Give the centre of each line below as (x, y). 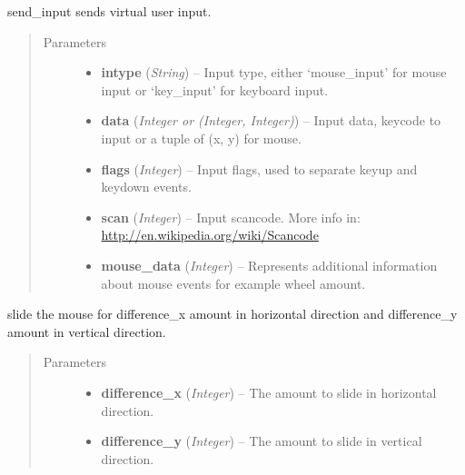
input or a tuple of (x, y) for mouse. (201, 138)
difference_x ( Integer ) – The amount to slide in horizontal (269, 392)
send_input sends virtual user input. (109, 11)
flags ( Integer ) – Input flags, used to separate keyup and (259, 168)
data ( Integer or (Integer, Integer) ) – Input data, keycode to (271, 120)
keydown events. (146, 187)
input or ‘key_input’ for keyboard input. (215, 89)
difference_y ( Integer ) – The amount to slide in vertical (262, 441)
